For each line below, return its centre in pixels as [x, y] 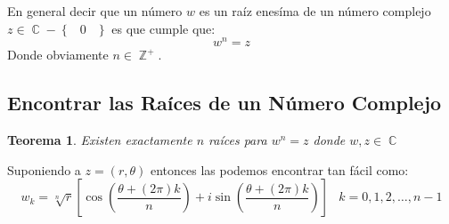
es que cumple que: [163, 28]
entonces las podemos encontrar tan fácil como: [279, 169]
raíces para [238, 140]
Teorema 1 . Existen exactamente [100, 140]
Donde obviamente [58, 55]
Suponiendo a [44, 169]
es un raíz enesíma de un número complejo [315, 11]
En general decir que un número [95, 11]
